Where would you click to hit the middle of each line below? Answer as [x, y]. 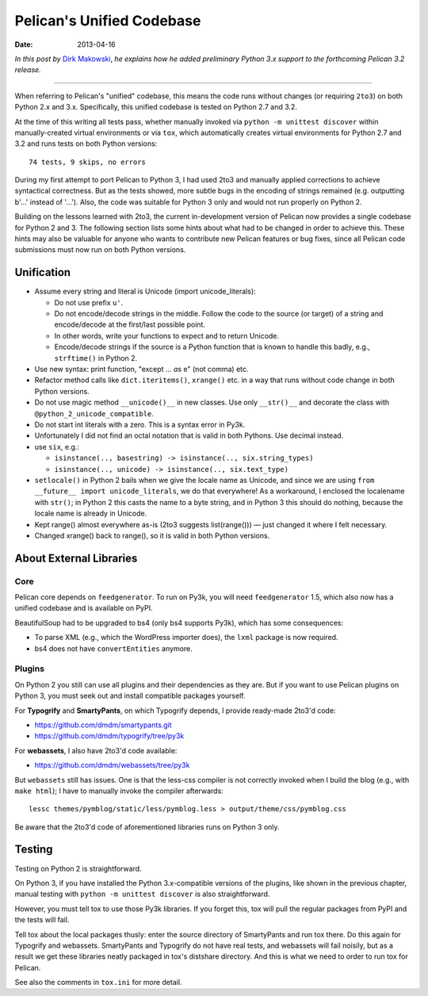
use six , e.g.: [57, 446]
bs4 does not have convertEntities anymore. [114, 648]
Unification [43, 272]
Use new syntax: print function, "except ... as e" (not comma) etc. [141, 370]
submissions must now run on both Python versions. [100, 250]
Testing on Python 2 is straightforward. [78, 868]
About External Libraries [76, 558]
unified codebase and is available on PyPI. [84, 608]
